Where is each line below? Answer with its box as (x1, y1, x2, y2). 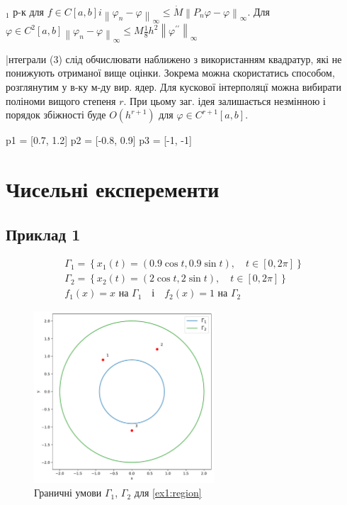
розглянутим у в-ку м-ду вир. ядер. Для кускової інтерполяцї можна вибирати (6, 79, 341, 94)
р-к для (13, 4, 45, 18)
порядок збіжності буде (6, 107, 106, 122)
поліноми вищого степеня (6, 93, 116, 108)
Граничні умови (34, 485, 102, 500)
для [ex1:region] (134, 485, 202, 500)
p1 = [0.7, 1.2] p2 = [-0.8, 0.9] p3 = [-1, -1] (6, 133, 192, 148)
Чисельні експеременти (6, 174, 220, 203)
